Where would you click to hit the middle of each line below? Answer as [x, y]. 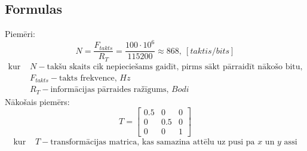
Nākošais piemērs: [37, 101]
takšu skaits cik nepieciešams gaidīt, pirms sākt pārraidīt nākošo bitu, [175, 67]
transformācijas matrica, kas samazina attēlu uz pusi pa [153, 142]
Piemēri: [20, 34]
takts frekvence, [88, 78]
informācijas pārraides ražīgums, [110, 90]
